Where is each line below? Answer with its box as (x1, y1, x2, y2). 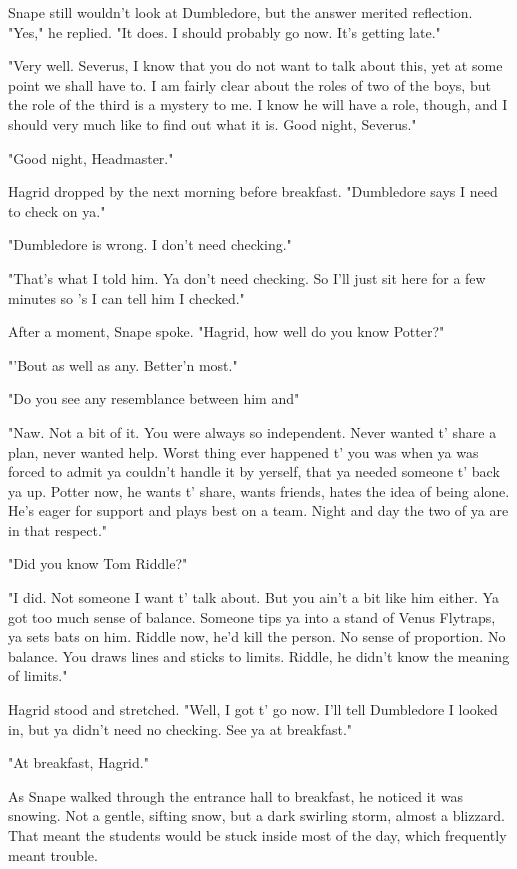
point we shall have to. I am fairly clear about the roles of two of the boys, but (8, 74, 491, 95)
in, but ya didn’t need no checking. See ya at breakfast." (8, 718, 353, 739)
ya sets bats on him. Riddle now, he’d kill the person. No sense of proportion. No (8, 626, 506, 647)
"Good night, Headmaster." (8, 147, 174, 168)
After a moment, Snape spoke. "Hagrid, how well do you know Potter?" (8, 321, 445, 342)
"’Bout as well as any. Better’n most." (8, 354, 238, 375)
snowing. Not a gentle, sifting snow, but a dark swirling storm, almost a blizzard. (8, 805, 505, 826)
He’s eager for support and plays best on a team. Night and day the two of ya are (8, 500, 509, 521)
